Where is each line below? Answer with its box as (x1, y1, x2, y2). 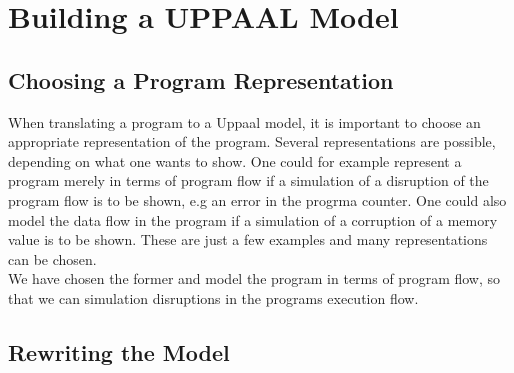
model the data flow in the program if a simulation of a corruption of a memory (8, 209, 498, 230)
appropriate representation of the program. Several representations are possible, (8, 131, 496, 152)
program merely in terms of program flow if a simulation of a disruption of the (8, 170, 489, 191)
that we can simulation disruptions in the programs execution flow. (8, 287, 419, 308)
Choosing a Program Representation (8, 64, 394, 95)
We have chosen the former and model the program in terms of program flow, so (8, 268, 501, 289)
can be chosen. (8, 248, 97, 269)
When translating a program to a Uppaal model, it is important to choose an (8, 111, 481, 132)
